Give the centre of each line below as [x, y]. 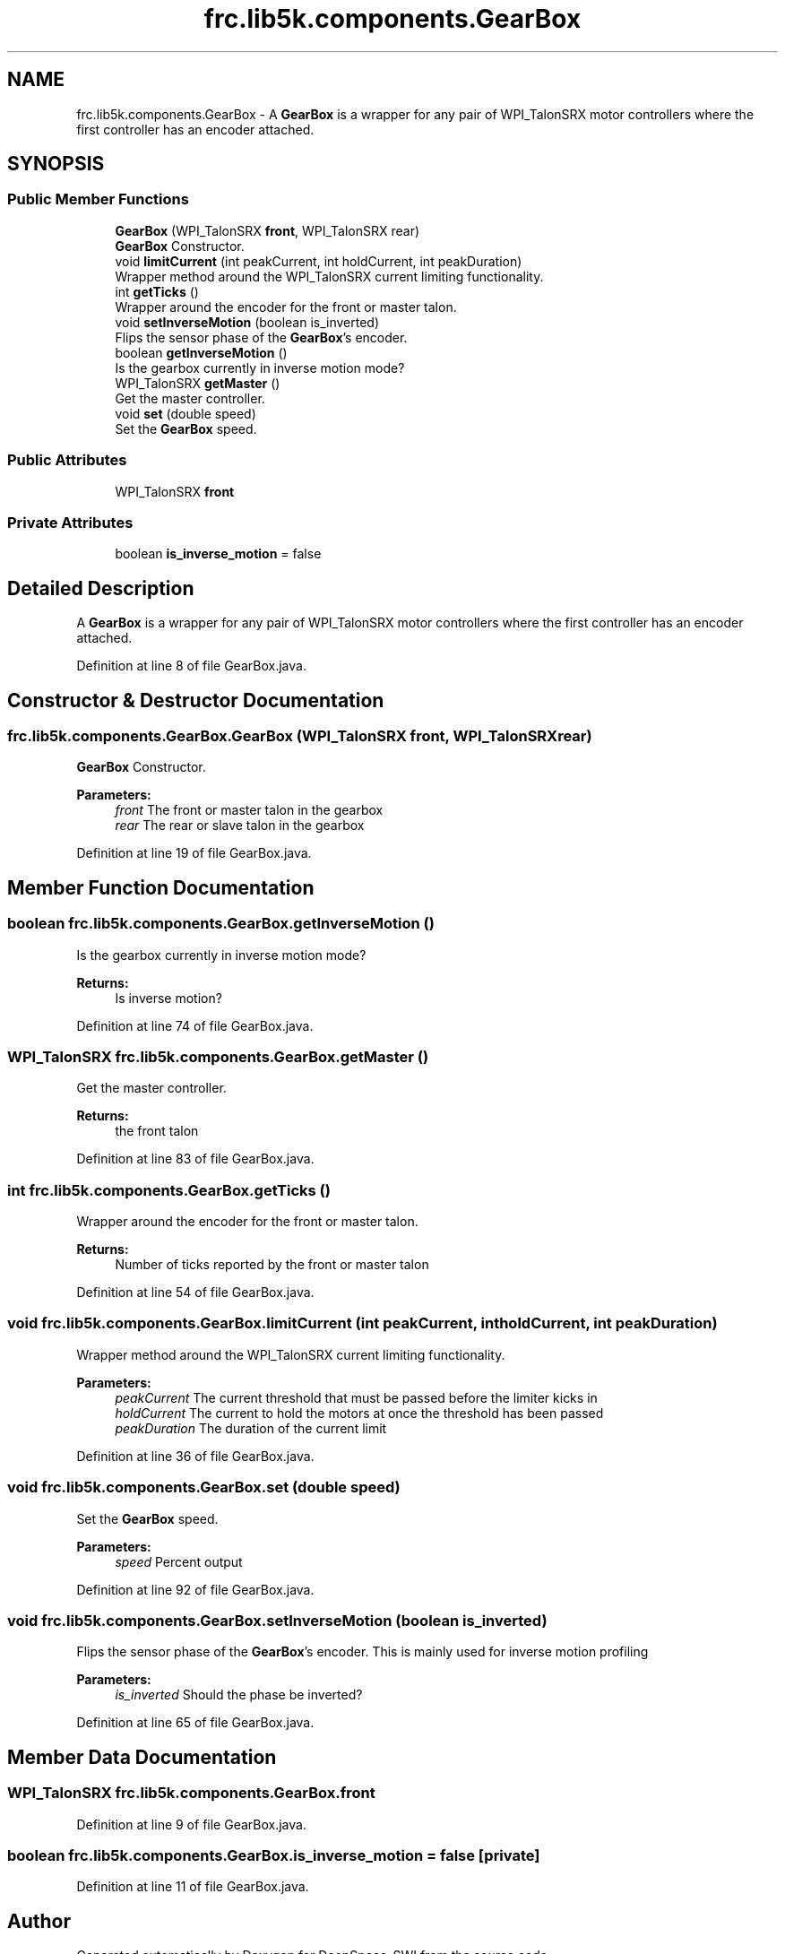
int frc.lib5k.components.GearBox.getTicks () [169, 1190]
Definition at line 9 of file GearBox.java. [191, 1824]
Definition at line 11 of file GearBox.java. [193, 1887]
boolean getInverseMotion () [201, 352]
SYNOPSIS [56, 164]
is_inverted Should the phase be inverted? [239, 1695]
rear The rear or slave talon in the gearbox [240, 826]
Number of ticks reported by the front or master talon [272, 1265]
